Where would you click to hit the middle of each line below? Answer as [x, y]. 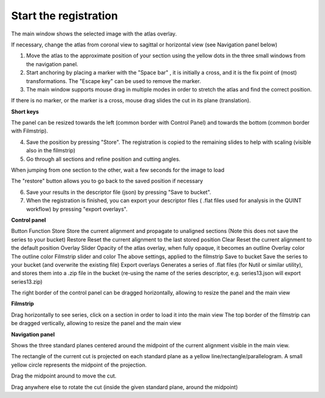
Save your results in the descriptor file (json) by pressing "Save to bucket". [119, 192]
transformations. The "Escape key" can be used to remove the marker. [113, 81]
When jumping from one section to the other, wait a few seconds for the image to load [118, 170]
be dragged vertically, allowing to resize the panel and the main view [96, 323]
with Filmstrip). [29, 131]
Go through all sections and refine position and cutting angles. [103, 159]
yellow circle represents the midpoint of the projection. [79, 365]
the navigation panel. [52, 64]
